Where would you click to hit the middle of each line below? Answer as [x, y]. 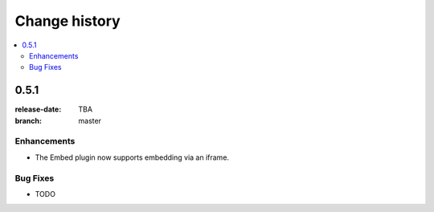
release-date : [38, 109]
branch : [28, 120]
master [90, 120]
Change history [68, 21]
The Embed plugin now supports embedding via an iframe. [132, 157]
